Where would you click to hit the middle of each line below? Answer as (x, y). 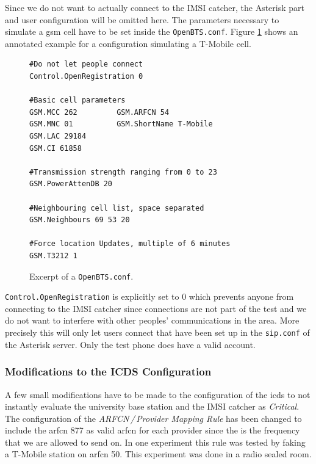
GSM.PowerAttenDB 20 (71, 184)
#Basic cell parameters (77, 100)
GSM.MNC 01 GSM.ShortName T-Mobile (121, 124)
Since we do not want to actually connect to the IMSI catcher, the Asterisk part (155, 7)
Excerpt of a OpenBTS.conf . (81, 276)
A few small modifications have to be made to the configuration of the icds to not (158, 394)
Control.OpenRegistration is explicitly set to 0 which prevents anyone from (149, 296)
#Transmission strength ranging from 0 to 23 (123, 172)
